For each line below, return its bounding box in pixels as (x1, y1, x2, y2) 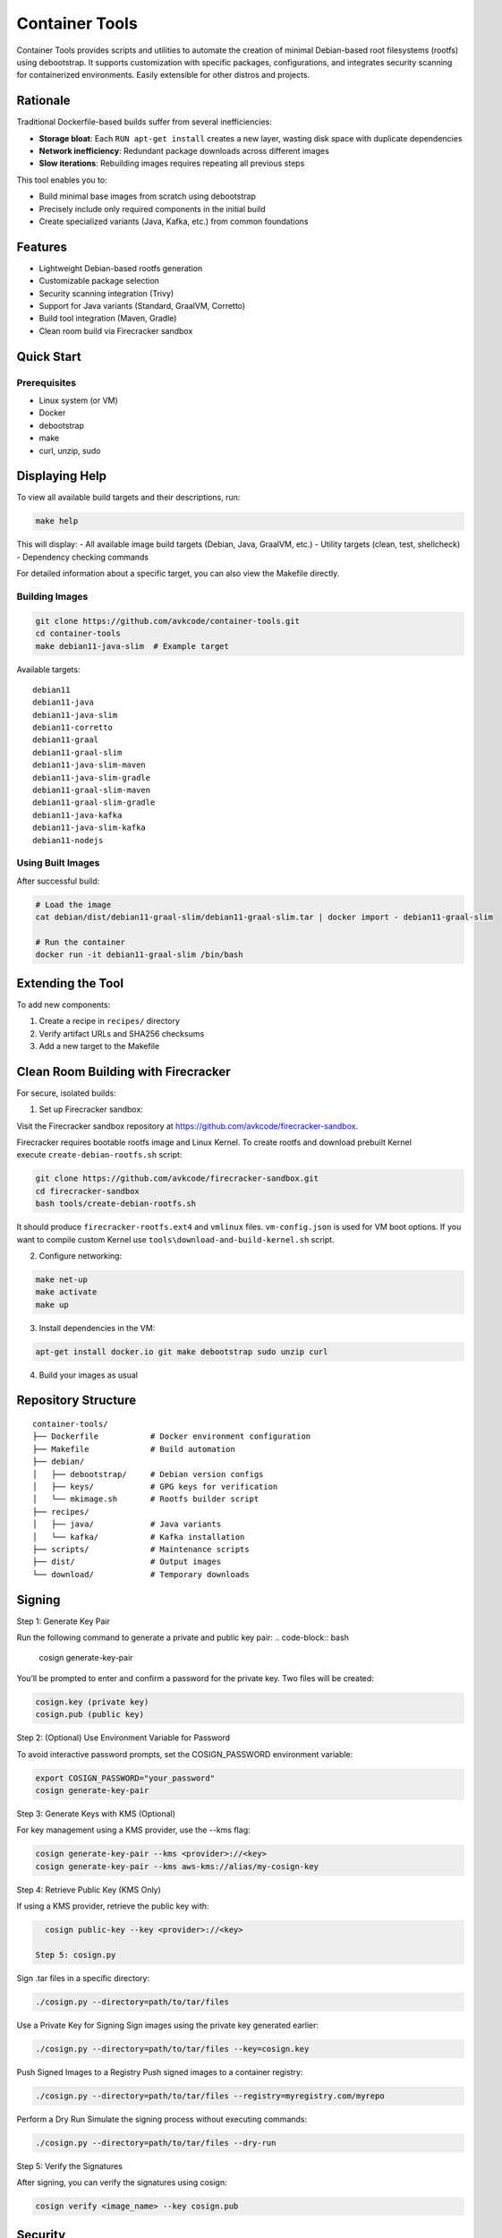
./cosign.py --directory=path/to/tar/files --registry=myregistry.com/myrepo (35, 2090, 385, 2101)
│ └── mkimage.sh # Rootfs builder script (32, 1494, 260, 1504)
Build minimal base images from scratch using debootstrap (38, 191, 257, 201)
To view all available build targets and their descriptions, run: (16, 492, 241, 503)
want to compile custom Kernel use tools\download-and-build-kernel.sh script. (16, 1234, 335, 1244)
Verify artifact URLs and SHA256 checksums (38, 1028, 205, 1038)
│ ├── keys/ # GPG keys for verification (32, 1482, 278, 1492)
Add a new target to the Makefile (38, 1040, 160, 1051)
